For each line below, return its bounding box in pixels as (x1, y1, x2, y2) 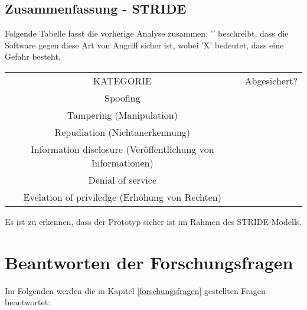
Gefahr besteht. (5, 50, 61, 63)
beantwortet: (5, 296, 51, 308)
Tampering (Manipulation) (67, 107, 178, 122)
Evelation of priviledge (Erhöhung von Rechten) (23, 190, 221, 204)
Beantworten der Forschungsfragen (5, 250, 293, 274)
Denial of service (88, 172, 156, 187)
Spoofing (104, 90, 141, 105)
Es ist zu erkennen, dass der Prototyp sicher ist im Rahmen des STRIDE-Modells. (5, 215, 302, 227)
